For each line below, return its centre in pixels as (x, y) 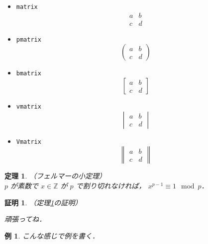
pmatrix (29, 39)
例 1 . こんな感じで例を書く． (52, 235)
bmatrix (29, 74)
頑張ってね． (25, 219)
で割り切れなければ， (111, 185)
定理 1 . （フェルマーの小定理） (55, 176)
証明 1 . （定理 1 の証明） (43, 202)
